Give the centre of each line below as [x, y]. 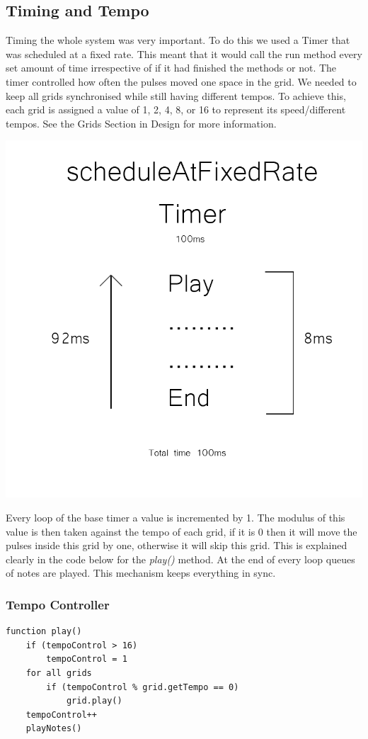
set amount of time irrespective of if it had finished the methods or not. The [171, 68]
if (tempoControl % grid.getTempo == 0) [143, 687]
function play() [44, 632]
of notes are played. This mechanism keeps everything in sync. [141, 573]
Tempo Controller [58, 604]
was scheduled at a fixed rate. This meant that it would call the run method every [184, 53]
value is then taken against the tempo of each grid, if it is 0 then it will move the [182, 531]
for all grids [59, 673]
